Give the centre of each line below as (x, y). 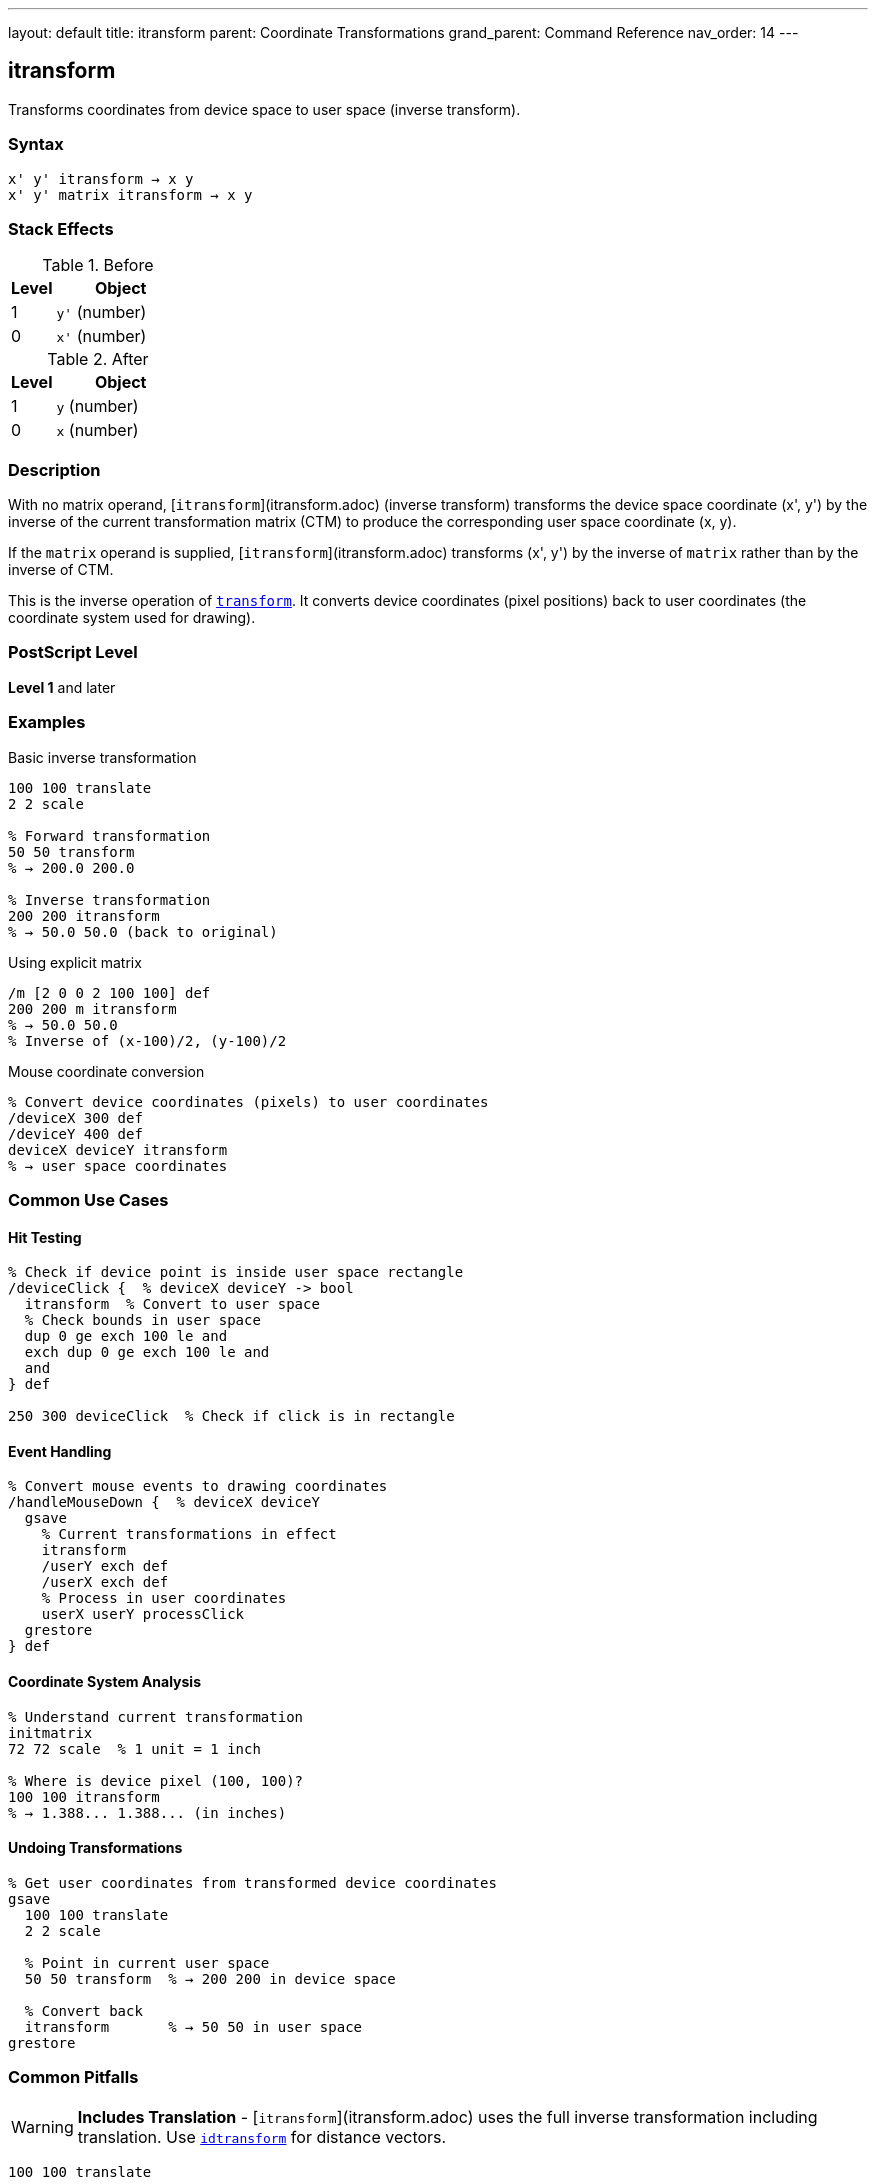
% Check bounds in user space (142, 1320)
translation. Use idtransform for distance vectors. (262, 2136)
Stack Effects (61, 228)
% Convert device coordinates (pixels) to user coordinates (248, 1101)
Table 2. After (98, 359)
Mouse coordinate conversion (106, 1071)
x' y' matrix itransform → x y (130, 194)
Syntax (36, 144)
